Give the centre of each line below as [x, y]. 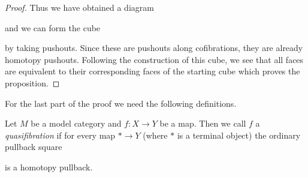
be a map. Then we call [203, 123]
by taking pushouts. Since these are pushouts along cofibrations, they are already [154, 48]
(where [155, 135]
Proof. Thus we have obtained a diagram [79, 7]
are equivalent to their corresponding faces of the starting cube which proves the [153, 71]
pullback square [34, 147]
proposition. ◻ [32, 82]
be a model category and [76, 123]
